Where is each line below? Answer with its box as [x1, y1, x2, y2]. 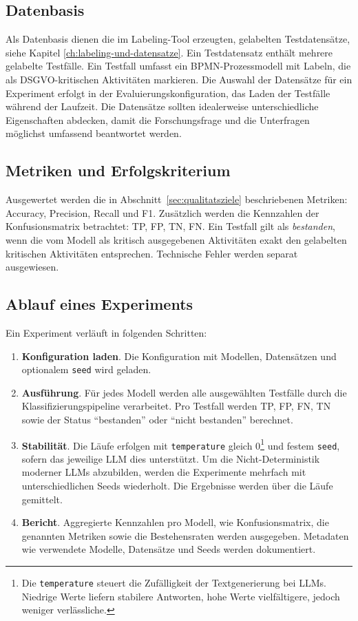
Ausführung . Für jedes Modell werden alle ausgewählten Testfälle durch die [21, 385, 347, 399]
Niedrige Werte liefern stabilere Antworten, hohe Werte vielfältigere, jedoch [21, 589, 340, 603]
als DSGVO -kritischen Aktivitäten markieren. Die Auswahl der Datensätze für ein [6, 72, 352, 86]
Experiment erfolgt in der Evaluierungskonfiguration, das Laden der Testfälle [6, 85, 330, 100]
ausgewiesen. [6, 260, 59, 274]
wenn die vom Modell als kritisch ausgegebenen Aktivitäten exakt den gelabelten [6, 232, 347, 246]
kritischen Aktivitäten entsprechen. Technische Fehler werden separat [6, 246, 298, 260]
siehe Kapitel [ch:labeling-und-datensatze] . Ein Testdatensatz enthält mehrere [6, 45, 333, 59]
